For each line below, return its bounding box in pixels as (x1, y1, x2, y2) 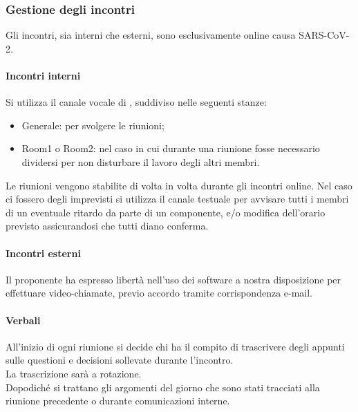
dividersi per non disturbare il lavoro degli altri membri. (21, 154, 260, 169)
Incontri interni (6, 68, 81, 82)
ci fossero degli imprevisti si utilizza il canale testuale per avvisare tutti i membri (6, 191, 349, 206)
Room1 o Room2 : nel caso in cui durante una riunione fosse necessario (21, 141, 320, 156)
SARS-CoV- (299, 28, 350, 42)
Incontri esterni (6, 245, 81, 260)
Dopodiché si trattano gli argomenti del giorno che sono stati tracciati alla (6, 380, 320, 394)
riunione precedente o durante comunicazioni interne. (6, 393, 230, 408)
